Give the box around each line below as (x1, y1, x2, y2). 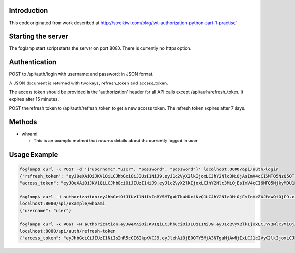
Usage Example (9, 150, 58, 159)
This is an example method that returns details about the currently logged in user (33, 138, 198, 143)
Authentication (9, 58, 57, 66)
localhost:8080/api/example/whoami (19, 201, 105, 206)
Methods (9, 118, 37, 126)
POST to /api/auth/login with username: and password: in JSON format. (9, 71, 154, 77)
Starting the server (9, 32, 69, 41)
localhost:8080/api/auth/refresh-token (19, 228, 116, 234)
